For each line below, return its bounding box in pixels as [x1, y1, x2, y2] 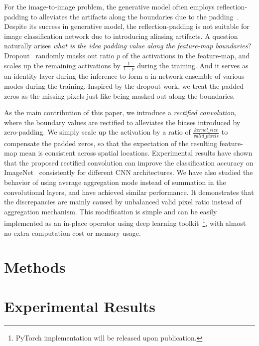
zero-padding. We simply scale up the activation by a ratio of [4, 127, 191, 137]
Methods [4, 257, 66, 277]
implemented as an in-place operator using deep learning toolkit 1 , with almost [4, 216, 246, 228]
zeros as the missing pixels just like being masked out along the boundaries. [4, 90, 235, 101]
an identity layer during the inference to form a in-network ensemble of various [4, 71, 245, 81]
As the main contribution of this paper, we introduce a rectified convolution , [4, 107, 236, 118]
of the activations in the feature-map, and [122, 50, 250, 60]
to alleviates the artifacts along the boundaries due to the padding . [30, 11, 239, 21]
